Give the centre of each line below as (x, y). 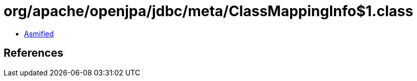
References (34, 53)
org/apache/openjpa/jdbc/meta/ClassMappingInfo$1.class (209, 11)
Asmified (39, 33)
